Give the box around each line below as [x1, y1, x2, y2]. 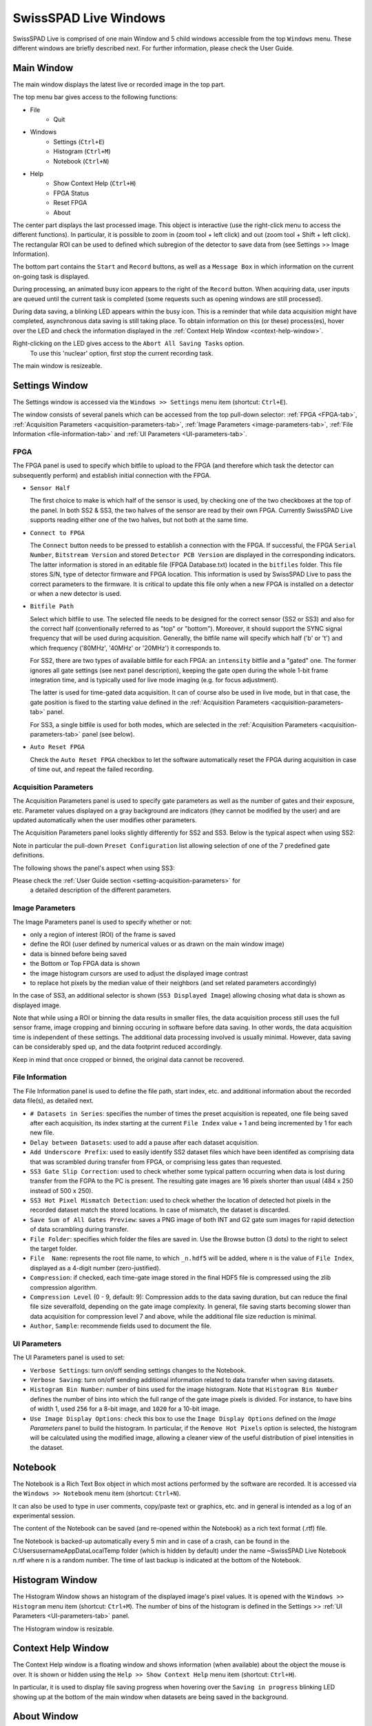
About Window [12, 1711, 79, 1723]
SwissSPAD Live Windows [12, 10, 166, 26]
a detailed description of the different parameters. [30, 886, 172, 894]
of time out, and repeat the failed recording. [30, 765, 154, 773]
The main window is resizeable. [12, 362, 103, 369]
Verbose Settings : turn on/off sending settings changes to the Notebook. [30, 1366, 246, 1374]
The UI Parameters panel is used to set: [12, 1353, 125, 1361]
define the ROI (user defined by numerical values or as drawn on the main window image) [30, 940, 285, 949]
